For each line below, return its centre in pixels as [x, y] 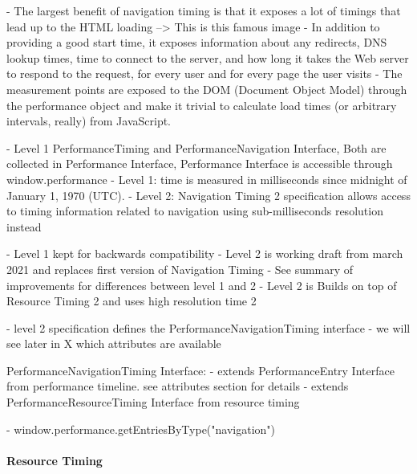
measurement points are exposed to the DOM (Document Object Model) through [207, 89]
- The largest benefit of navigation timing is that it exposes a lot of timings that [204, 10]
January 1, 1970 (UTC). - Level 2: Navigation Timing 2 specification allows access [208, 195]
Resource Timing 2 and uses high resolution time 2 [132, 301]
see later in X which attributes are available [114, 343]
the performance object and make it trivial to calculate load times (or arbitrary [202, 105]
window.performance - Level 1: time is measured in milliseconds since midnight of [207, 179]
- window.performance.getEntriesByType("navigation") [141, 429]
